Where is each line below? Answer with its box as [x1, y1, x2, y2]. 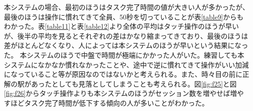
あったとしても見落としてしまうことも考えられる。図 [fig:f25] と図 [31, 78, 237, 89]
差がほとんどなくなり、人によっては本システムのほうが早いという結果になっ [4, 40, 248, 50]
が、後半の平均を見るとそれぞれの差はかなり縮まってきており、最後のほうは [4, 30, 248, 41]
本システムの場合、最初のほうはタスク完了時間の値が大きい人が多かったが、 [4, 2, 250, 12]
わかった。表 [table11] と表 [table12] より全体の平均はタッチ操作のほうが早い [4, 21, 239, 31]
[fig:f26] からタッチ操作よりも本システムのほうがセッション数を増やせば [4, 88, 231, 98]
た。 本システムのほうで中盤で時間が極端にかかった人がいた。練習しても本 [4, 49, 245, 60]
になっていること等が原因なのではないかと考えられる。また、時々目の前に [4, 69, 243, 79]
